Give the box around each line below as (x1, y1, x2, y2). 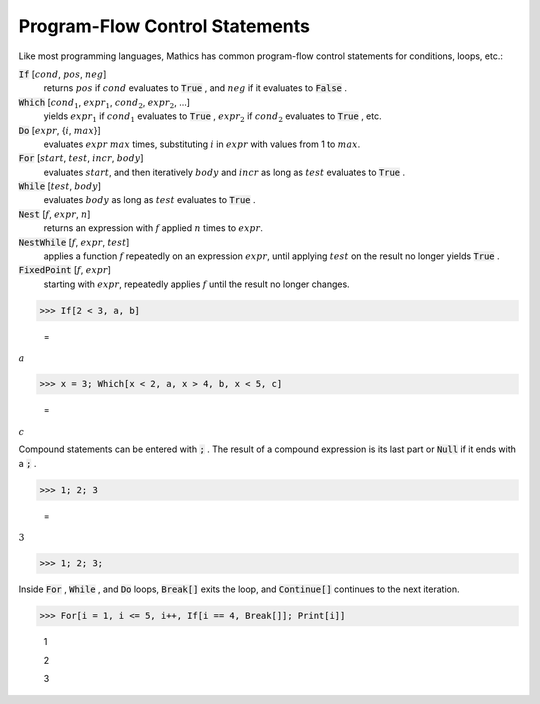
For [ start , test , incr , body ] (18, 152, 144, 164)
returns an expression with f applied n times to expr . (43, 222, 264, 234)
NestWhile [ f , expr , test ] (18, 236, 130, 248)
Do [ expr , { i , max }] (18, 124, 102, 136)
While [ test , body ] (18, 180, 102, 192)
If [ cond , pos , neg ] (18, 68, 107, 80)
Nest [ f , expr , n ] (18, 208, 91, 220)
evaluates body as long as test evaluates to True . (43, 194, 256, 206)
